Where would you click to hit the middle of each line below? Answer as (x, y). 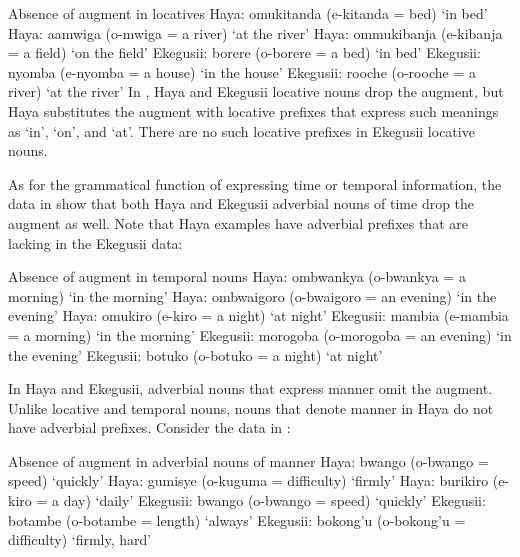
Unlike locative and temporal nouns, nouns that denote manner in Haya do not (251, 407)
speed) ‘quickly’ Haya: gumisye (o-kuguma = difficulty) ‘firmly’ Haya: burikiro (248, 480)
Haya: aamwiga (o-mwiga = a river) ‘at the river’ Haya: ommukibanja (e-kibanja (255, 32)
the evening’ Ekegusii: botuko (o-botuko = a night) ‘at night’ (195, 354)
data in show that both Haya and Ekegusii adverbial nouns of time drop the (241, 203)
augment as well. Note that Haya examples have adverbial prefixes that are (238, 222)
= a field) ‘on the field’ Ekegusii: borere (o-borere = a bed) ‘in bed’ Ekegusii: (244, 52)
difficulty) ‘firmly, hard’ (80, 539)
